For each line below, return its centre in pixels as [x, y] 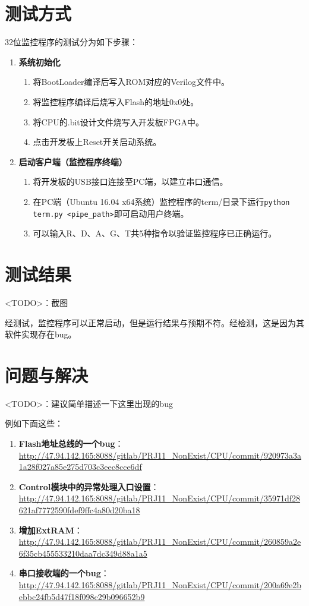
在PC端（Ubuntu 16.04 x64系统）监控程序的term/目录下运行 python [161, 201]
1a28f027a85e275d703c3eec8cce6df [80, 467]
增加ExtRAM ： [51, 530]
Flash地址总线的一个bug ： [71, 443]
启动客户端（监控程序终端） [73, 161]
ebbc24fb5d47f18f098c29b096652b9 [82, 596]
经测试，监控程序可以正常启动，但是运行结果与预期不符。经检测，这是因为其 [154, 322]
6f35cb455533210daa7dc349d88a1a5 [83, 553]
